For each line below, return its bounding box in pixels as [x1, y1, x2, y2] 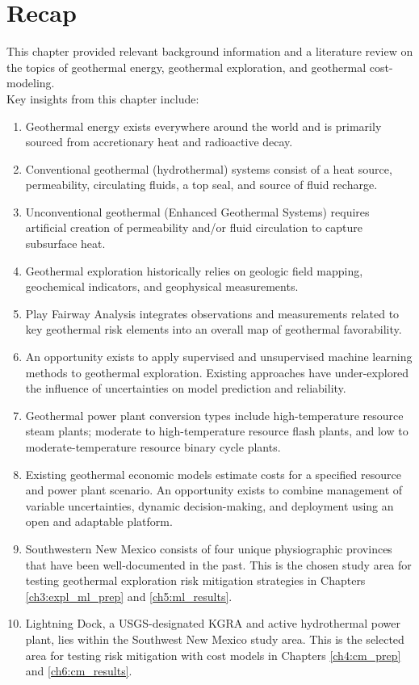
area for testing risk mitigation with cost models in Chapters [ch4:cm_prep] [25, 646, 401, 663]
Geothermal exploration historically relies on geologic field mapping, [25, 262, 363, 279]
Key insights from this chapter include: [6, 90, 199, 107]
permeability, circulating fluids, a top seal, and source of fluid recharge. [25, 176, 378, 193]
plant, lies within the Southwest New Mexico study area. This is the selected [25, 630, 404, 647]
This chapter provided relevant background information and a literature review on [6, 43, 413, 60]
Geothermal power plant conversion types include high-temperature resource [25, 406, 404, 423]
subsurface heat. [25, 235, 106, 252]
